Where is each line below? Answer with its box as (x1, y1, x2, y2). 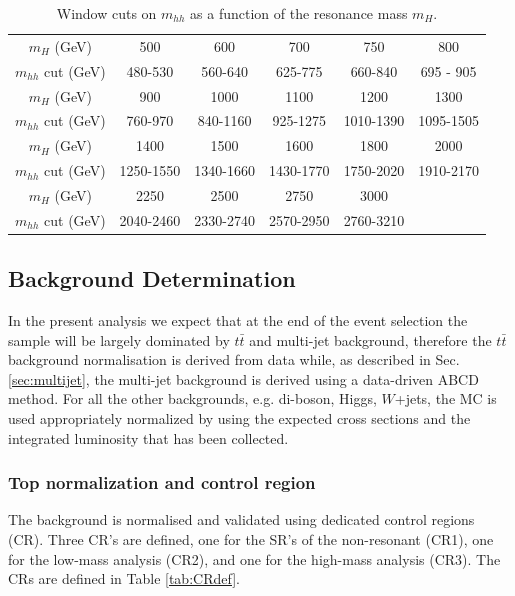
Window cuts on (56, 3, 157, 23)
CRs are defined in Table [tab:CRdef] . (8, 568, 240, 589)
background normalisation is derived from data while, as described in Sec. (8, 349, 460, 370)
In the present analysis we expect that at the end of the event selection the (8, 310, 468, 331)
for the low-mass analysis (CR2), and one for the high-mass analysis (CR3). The (8, 548, 501, 569)
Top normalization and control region (8, 470, 316, 495)
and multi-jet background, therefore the (249, 329, 492, 350)
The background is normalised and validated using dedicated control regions (8, 509, 475, 530)
